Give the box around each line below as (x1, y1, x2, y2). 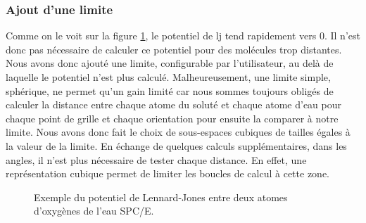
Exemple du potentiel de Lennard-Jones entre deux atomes (34, 189, 288, 204)
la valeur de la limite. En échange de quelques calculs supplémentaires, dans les (6, 138, 347, 153)
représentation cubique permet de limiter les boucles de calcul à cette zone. (6, 166, 329, 181)
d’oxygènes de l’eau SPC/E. (34, 203, 154, 218)
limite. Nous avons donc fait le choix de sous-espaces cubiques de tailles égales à (6, 125, 351, 139)
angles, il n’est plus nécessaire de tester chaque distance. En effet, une (6, 152, 307, 167)
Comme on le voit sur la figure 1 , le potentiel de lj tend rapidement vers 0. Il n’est (6, 28, 360, 43)
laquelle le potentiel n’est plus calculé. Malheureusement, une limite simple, (6, 70, 331, 84)
